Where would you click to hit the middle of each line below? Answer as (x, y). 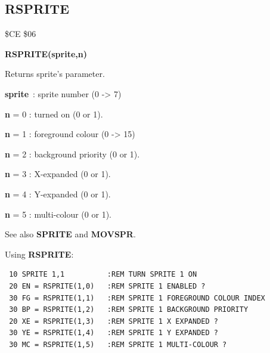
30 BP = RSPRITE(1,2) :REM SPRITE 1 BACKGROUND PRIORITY (129, 310)
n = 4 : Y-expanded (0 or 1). (58, 193)
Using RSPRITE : (39, 254)
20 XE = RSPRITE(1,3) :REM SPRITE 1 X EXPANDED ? (114, 321)
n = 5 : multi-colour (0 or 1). (58, 214)
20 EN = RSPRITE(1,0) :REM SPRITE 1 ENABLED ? (107, 286)
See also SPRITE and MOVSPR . (70, 234)
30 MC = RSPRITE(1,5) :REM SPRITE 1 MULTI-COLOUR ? (118, 344)
